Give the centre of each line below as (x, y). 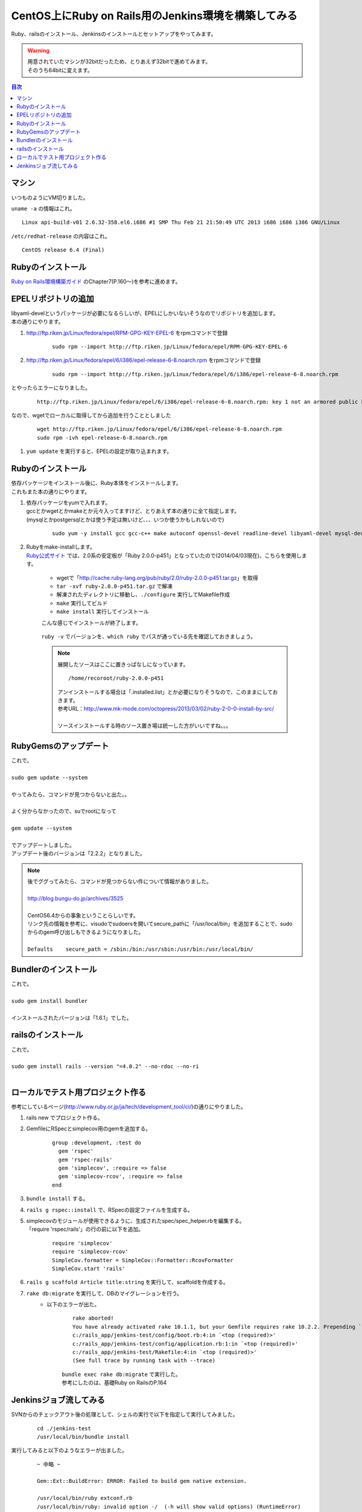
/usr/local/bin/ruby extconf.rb (85, 1498)
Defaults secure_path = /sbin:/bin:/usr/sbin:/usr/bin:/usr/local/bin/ (140, 949)
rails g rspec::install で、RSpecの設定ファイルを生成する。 (110, 1210)
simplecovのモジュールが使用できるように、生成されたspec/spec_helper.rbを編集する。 (135, 1220)
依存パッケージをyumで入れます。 (68, 503)
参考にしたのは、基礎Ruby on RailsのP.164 (114, 1383)
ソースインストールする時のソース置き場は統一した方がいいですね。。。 (144, 726)
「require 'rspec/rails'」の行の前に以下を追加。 (85, 1229)
